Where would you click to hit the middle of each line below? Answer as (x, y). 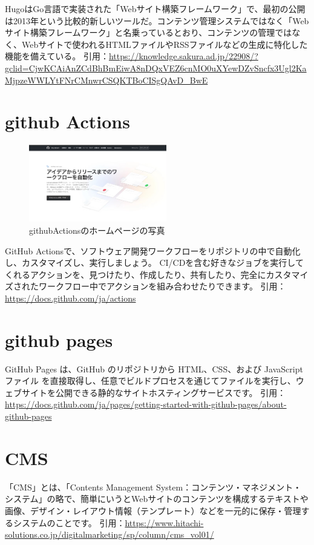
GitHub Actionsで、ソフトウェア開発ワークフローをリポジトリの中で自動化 (153, 250)
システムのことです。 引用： (69, 522)
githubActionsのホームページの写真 (97, 230)
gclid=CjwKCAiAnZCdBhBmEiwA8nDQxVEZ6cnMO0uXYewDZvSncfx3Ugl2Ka (156, 68)
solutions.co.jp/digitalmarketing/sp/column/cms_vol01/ (110, 534)
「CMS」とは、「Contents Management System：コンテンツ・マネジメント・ (153, 487)
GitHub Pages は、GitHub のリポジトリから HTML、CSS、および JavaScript (154, 368)
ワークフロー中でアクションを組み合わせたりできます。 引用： (162, 286)
